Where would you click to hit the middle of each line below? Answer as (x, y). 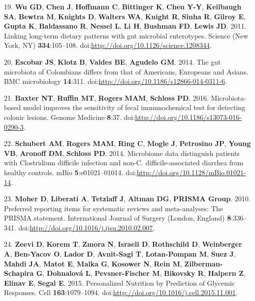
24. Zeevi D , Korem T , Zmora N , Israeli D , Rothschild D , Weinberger (123, 244)
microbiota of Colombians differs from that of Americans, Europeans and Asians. (126, 71)
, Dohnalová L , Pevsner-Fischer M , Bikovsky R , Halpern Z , (144, 273)
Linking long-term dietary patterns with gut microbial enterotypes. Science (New (126, 35)
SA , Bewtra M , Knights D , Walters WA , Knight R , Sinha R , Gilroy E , (125, 16)
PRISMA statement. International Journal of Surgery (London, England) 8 (118, 218)
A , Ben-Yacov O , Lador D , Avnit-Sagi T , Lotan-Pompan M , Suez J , (120, 254)
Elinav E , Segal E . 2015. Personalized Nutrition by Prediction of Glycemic (120, 282)
